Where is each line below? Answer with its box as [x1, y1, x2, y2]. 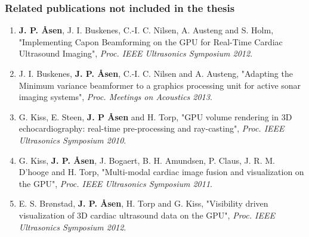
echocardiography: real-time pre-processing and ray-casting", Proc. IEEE [18, 122, 285, 135]
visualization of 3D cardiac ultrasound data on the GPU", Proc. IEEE [18, 208, 275, 221]
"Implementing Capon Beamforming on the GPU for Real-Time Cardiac [18, 35, 283, 48]
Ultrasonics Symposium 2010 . [18, 133, 126, 146]
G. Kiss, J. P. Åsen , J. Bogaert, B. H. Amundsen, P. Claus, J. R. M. [18, 154, 275, 166]
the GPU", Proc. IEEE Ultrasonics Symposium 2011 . [18, 177, 212, 189]
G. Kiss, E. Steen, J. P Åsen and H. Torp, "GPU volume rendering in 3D [18, 110, 292, 123]
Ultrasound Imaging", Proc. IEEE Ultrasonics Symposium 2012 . [18, 47, 253, 60]
